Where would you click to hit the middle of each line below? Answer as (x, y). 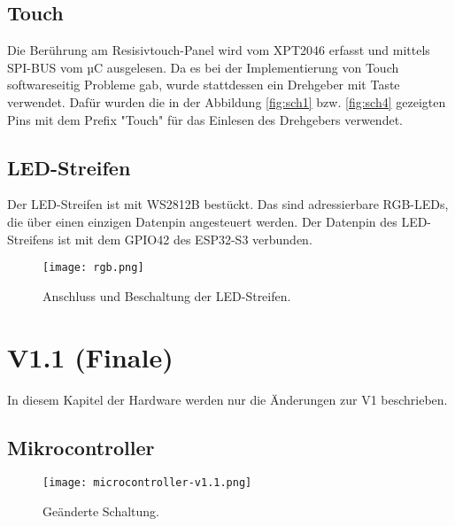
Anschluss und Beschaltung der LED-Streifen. (167, 295)
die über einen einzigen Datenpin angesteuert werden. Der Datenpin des (202, 221)
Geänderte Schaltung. (101, 511)
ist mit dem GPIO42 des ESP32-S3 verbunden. (185, 239)
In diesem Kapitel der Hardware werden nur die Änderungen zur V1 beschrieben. (227, 399)
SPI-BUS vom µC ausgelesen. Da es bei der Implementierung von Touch (203, 67)
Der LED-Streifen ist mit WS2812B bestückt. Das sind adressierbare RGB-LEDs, (228, 204)
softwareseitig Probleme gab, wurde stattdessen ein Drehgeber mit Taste (204, 85)
